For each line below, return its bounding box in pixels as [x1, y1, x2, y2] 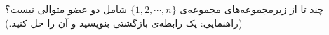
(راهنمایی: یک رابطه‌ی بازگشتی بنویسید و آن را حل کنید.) [5, 15, 243, 30]
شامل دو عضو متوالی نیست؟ [5, 2, 128, 16]
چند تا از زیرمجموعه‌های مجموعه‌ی [180, 2, 324, 16]
